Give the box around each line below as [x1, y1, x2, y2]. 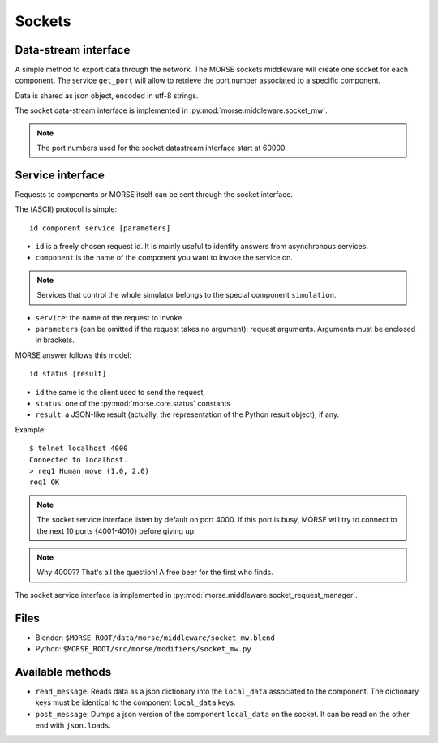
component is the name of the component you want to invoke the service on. [35, 252, 294, 263]
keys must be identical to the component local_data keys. [35, 698, 236, 707]
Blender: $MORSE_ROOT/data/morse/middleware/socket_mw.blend [35, 633, 275, 642]
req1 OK [29, 478, 60, 487]
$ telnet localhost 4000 [29, 444, 128, 453]
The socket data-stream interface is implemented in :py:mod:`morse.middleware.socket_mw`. [15, 105, 328, 115]
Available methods [15, 665, 112, 679]
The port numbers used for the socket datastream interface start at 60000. [36, 143, 288, 153]
